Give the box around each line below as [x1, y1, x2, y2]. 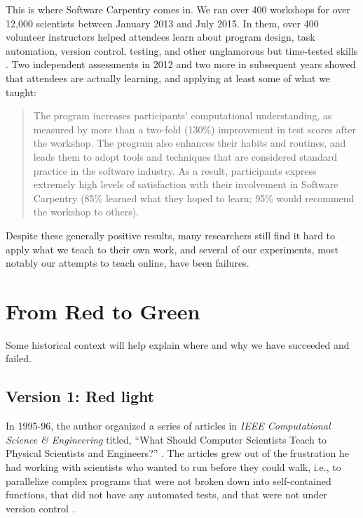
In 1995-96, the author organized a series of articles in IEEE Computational [6, 418, 331, 433]
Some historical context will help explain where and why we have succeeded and [6, 337, 350, 352]
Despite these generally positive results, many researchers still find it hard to [6, 227, 336, 242]
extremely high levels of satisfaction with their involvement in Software [33, 177, 338, 192]
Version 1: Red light [6, 385, 155, 407]
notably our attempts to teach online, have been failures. [6, 255, 249, 270]
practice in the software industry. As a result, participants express [33, 163, 317, 178]
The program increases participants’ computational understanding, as [33, 108, 332, 123]
